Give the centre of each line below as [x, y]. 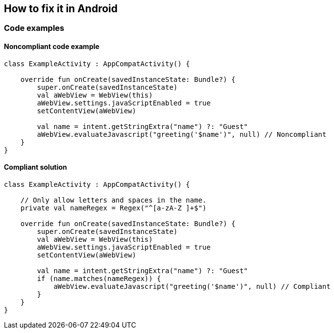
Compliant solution [36, 167]
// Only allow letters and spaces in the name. [114, 200]
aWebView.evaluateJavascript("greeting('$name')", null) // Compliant [192, 286]
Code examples [34, 28]
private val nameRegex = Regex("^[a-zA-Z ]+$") [114, 208]
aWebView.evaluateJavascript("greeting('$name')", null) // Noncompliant [182, 134]
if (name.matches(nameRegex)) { [99, 278]
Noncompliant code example [52, 47]
